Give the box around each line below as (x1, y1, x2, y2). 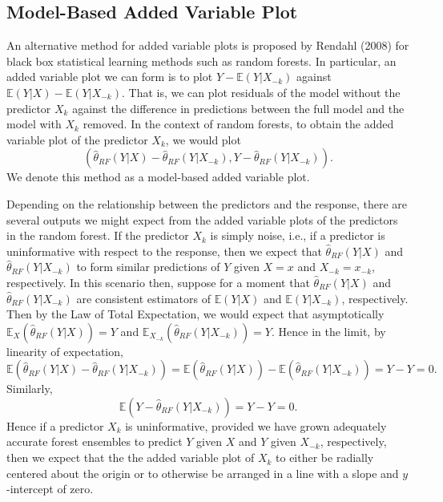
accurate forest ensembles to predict (6, 433, 183, 450)
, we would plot (165, 131, 241, 148)
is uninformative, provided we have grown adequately (125, 417, 387, 434)
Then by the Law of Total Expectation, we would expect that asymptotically (6, 306, 385, 322)
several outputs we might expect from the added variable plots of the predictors (6, 211, 398, 228)
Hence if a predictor (6, 417, 104, 434)
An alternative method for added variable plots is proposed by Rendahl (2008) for (6, 37, 409, 54)
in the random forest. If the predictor (6, 227, 189, 244)
